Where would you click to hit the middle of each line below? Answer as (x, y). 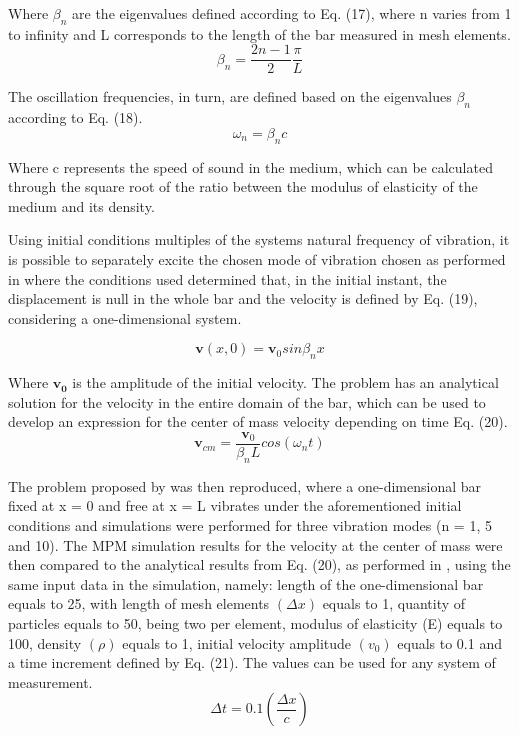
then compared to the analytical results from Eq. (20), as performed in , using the (259, 564)
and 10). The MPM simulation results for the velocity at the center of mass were (255, 544)
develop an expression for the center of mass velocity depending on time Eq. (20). (258, 421)
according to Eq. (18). (75, 117)
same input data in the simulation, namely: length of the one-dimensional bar (246, 583)
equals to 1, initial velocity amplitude (236, 642)
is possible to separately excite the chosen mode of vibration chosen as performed (257, 259)
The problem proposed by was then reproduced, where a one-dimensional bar (244, 485)
